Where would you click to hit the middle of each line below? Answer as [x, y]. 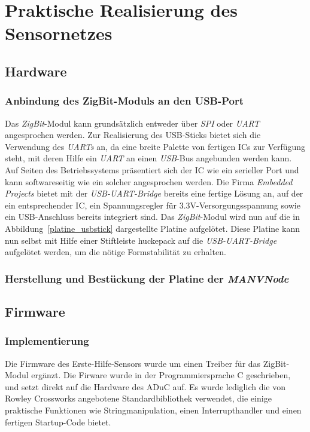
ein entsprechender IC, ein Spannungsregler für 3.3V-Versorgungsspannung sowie [153, 205]
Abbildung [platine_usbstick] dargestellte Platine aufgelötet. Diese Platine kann [152, 228]
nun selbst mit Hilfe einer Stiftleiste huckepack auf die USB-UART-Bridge [141, 240]
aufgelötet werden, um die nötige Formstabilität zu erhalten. [116, 252]
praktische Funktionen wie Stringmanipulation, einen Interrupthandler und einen [153, 410]
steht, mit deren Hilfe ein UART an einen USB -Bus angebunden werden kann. [148, 158]
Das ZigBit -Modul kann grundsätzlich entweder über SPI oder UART [132, 123]
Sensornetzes [59, 33]
